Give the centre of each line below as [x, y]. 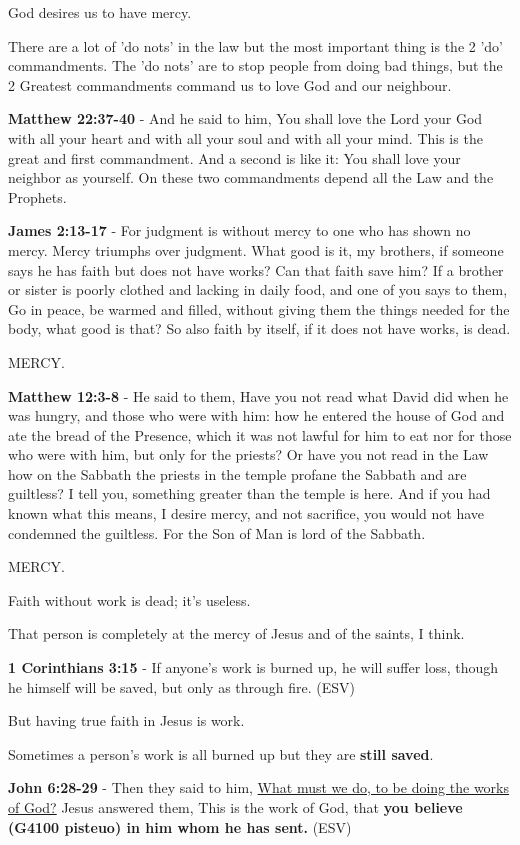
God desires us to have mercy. [100, 12]
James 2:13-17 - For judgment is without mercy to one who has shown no [239, 230]
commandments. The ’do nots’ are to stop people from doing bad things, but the [255, 65]
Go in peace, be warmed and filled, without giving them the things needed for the [259, 308]
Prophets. [37, 196]
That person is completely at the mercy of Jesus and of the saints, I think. [236, 633]
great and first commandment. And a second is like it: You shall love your [234, 157]
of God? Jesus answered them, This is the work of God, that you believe [235, 807]
